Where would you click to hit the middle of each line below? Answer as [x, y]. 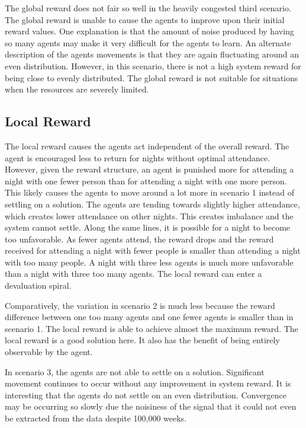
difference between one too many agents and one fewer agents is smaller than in [149, 317]
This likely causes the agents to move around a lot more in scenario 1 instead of [149, 192]
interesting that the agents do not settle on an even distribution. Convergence [146, 395]
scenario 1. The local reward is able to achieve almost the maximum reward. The [152, 328]
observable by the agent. [49, 352]
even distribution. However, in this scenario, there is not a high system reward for [153, 66]
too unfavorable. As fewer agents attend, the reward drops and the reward [139, 239]
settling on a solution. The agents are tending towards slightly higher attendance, [152, 204]
